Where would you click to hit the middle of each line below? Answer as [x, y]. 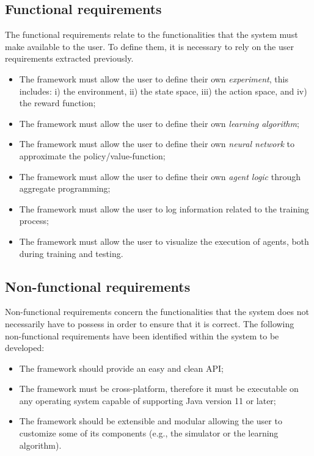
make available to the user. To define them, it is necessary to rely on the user [149, 46]
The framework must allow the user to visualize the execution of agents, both [164, 241]
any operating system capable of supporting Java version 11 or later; [148, 400]
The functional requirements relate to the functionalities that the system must [152, 34]
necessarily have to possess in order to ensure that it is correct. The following [150, 323]
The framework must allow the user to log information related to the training [164, 208]
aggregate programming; [65, 188]
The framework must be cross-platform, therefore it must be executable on [159, 389]
